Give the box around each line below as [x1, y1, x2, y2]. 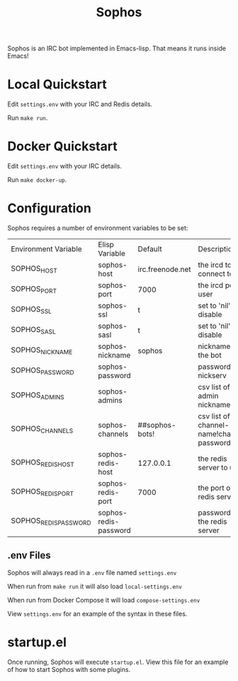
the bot [198, 350, 222, 360]
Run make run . [7, 114, 48, 122]
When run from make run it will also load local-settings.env [7, 582, 182, 590]
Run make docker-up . [7, 176, 67, 184]
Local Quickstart [7, 76, 108, 93]
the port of [198, 483, 234, 493]
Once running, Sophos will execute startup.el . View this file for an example [7, 658, 229, 666]
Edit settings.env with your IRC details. [7, 162, 123, 171]
